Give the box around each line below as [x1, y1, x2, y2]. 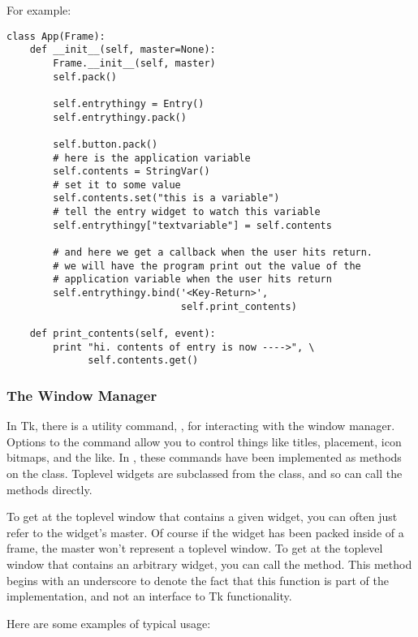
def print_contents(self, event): [29, 328, 216, 340]
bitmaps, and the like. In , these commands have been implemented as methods [6, 449, 402, 466]
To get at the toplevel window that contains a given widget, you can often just [6, 508, 398, 525]
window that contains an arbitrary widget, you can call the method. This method [6, 555, 412, 572]
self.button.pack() [53, 138, 158, 150]
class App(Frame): [6, 30, 106, 42]
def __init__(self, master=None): [29, 44, 216, 56]
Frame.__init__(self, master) [53, 57, 216, 69]
